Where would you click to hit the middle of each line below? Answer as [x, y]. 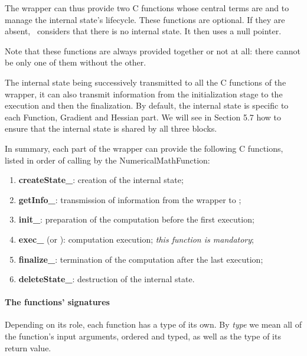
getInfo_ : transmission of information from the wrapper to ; [130, 199]
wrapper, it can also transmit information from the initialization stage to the [144, 94]
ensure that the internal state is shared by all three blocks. [111, 128]
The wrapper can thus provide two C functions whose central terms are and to [147, 8]
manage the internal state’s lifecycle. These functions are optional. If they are [145, 19]
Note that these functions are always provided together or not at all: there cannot [153, 50]
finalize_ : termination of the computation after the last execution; [141, 259]
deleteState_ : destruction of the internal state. [107, 279]
